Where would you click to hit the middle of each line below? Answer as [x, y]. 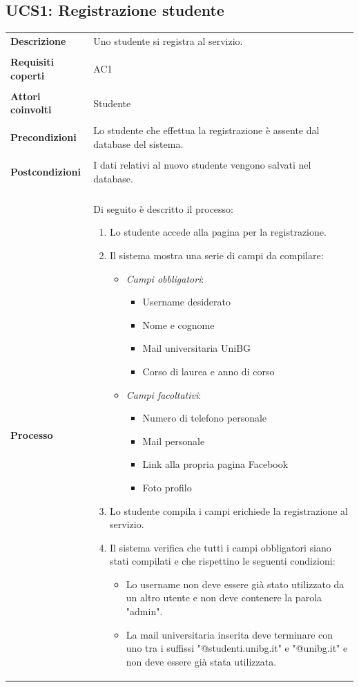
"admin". [144, 611]
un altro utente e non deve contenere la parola [224, 597]
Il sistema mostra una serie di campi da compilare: [217, 255]
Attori [26, 96]
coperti [28, 75]
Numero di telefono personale [205, 418]
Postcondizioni [46, 171]
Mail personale [174, 441]
